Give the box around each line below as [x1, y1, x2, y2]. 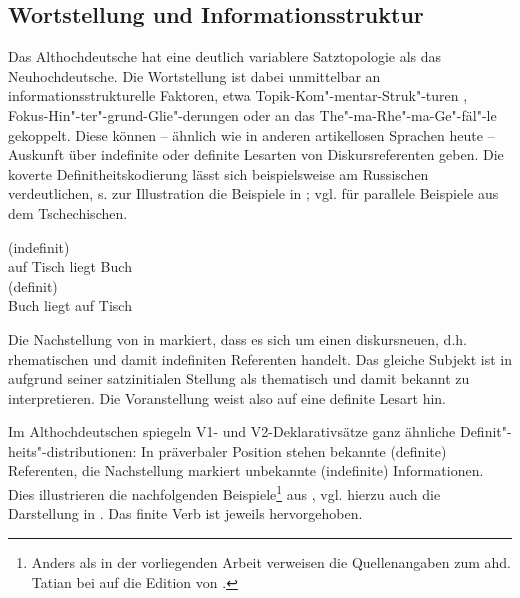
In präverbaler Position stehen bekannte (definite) [141, 440, 447, 461]
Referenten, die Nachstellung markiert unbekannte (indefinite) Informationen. [8, 460, 484, 481]
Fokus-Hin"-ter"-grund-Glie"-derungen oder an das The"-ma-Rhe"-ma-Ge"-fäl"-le [8, 104, 497, 125]
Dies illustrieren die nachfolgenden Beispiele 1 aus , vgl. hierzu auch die [8, 481, 441, 504]
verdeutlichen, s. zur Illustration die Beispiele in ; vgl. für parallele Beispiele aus [8, 183, 499, 204]
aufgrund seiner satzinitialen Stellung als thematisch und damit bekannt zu [8, 368, 470, 389]
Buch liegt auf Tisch [8, 295, 132, 316]
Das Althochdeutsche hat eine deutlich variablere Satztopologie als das [8, 46, 442, 67]
